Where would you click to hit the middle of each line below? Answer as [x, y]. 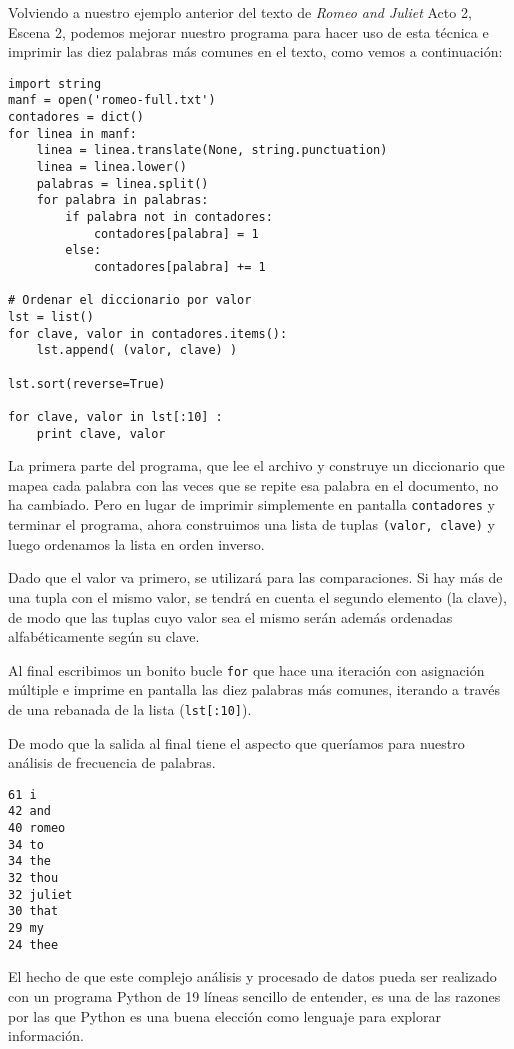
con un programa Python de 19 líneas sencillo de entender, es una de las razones [254, 995]
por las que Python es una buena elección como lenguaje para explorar [224, 1015]
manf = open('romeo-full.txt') [112, 100]
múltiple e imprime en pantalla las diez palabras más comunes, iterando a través [254, 689]
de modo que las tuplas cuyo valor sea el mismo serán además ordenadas [230, 616]
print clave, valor [101, 433]
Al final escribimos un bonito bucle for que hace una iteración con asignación [246, 669]
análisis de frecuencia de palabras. [112, 762]
